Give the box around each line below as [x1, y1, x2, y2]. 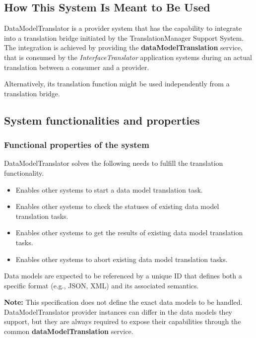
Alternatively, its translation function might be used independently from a [4, 78, 230, 89]
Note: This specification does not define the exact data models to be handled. [4, 297, 243, 307]
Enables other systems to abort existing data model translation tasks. [15, 254, 228, 264]
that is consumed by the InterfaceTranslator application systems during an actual [4, 52, 252, 62]
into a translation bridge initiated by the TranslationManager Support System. [4, 32, 244, 43]
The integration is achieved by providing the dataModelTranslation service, [4, 42, 243, 53]
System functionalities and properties [4, 112, 200, 128]
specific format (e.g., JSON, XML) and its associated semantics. [4, 280, 199, 290]
